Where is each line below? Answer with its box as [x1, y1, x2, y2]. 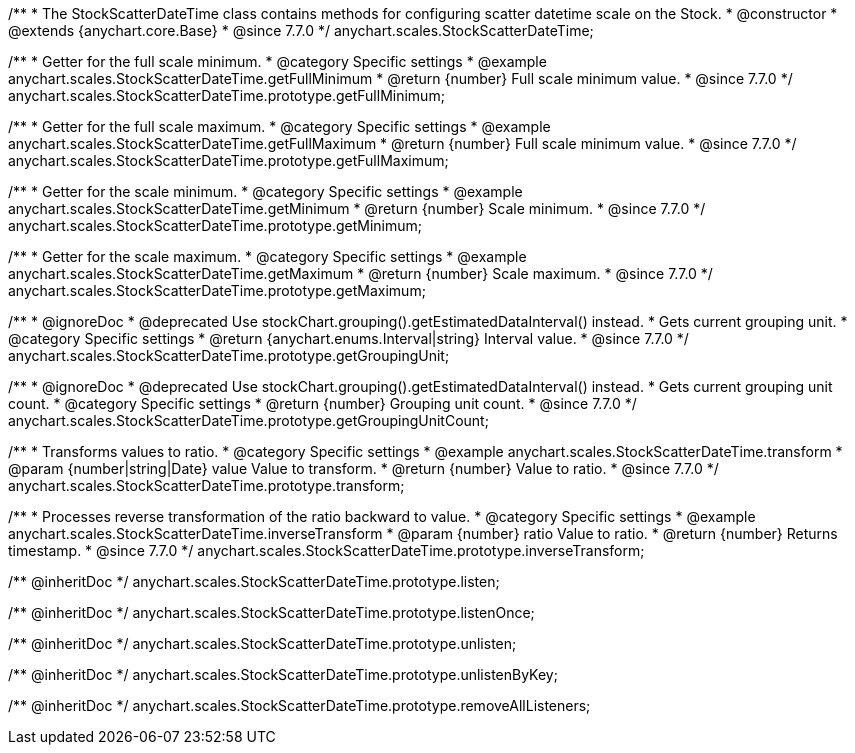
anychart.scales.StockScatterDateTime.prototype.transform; [8, 477, 405, 494]
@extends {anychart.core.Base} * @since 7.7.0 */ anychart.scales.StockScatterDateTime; [8, 22, 594, 39]
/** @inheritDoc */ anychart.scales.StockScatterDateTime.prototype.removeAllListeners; [8, 697, 591, 714]
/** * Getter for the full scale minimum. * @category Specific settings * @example [8, 53, 547, 70]
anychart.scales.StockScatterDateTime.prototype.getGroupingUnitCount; [8, 412, 489, 429]
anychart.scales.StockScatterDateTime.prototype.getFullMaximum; [8, 152, 449, 169]
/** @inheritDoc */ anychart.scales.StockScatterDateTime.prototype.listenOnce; [8, 604, 535, 621]
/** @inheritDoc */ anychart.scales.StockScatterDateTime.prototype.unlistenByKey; [8, 666, 558, 683]
